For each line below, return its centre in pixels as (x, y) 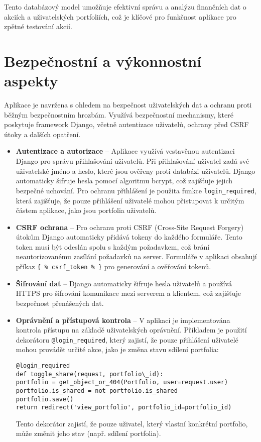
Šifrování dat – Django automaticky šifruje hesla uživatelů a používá (124, 283)
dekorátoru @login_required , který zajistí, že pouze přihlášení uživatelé (127, 339)
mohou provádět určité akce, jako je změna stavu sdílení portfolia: (117, 349)
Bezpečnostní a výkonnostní (103, 61)
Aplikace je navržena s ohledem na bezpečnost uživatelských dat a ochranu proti (128, 105)
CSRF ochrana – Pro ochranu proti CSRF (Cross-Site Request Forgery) (130, 227)
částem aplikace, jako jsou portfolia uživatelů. (86, 210)
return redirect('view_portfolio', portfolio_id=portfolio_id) (124, 408)
